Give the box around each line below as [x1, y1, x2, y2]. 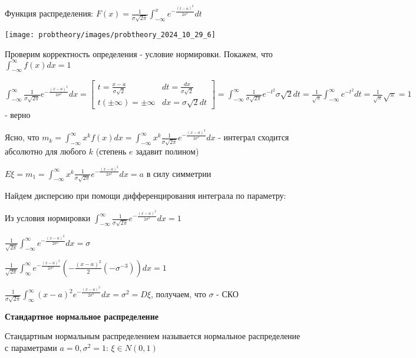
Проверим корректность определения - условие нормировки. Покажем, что [5, 47, 273, 60]
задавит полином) [136, 144, 199, 157]
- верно [5, 109, 31, 121]
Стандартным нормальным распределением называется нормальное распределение [5, 330, 301, 342]
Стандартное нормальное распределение [5, 310, 159, 322]
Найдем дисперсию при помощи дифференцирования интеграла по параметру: [5, 189, 286, 202]
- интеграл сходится [218, 131, 289, 143]
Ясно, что [5, 131, 39, 143]
